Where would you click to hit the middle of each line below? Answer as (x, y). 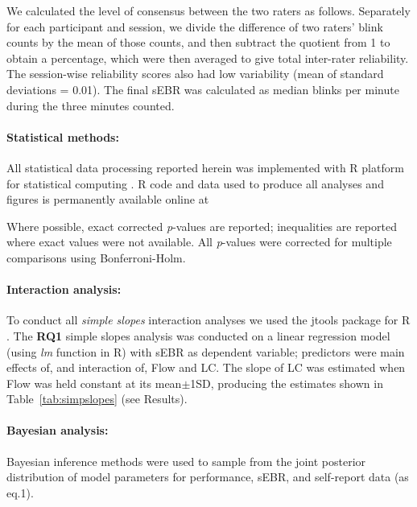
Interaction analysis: (64, 289)
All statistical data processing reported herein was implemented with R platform (205, 167)
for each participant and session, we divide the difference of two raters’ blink (195, 26)
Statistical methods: (63, 136)
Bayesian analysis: (58, 430)
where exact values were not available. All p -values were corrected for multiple (199, 242)
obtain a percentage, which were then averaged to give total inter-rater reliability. (208, 58)
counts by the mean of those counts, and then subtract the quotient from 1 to (198, 42)
